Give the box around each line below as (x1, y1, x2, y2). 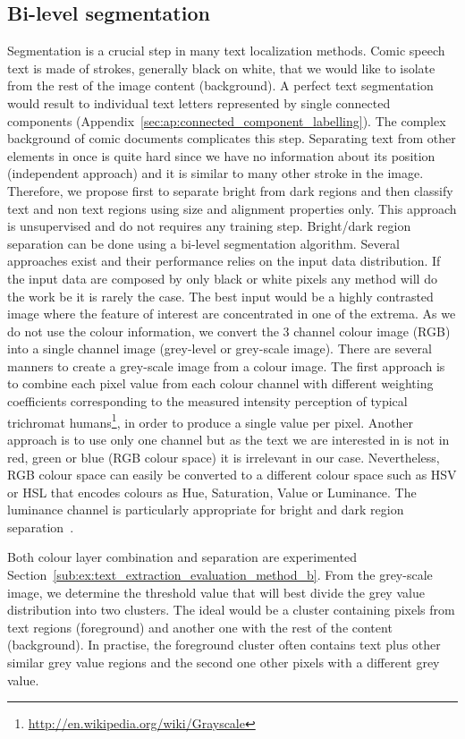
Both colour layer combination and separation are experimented (7, 548, 357, 566)
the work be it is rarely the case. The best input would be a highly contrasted (7, 286, 434, 305)
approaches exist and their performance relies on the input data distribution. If (7, 251, 441, 270)
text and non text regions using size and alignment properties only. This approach (7, 199, 457, 217)
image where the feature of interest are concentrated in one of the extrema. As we (7, 304, 456, 323)
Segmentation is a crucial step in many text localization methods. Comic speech (7, 41, 445, 60)
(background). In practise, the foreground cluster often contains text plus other (7, 635, 441, 654)
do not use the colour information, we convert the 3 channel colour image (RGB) (7, 321, 451, 340)
